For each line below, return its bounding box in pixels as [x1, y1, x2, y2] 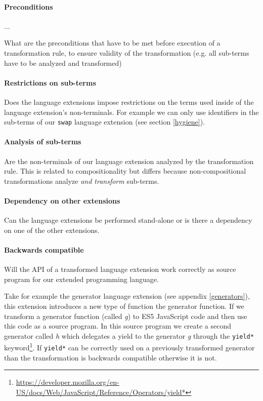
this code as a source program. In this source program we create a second [4, 320, 232, 331]
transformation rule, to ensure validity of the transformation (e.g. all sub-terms [4, 47, 249, 58]
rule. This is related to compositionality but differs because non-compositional [4, 166, 246, 176]
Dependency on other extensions [4, 195, 120, 206]
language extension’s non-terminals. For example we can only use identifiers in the [4, 106, 259, 117]
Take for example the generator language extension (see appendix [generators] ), [4, 291, 250, 301]
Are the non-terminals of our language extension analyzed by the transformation [4, 155, 254, 166]
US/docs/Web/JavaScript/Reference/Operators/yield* [16, 386, 186, 397]
